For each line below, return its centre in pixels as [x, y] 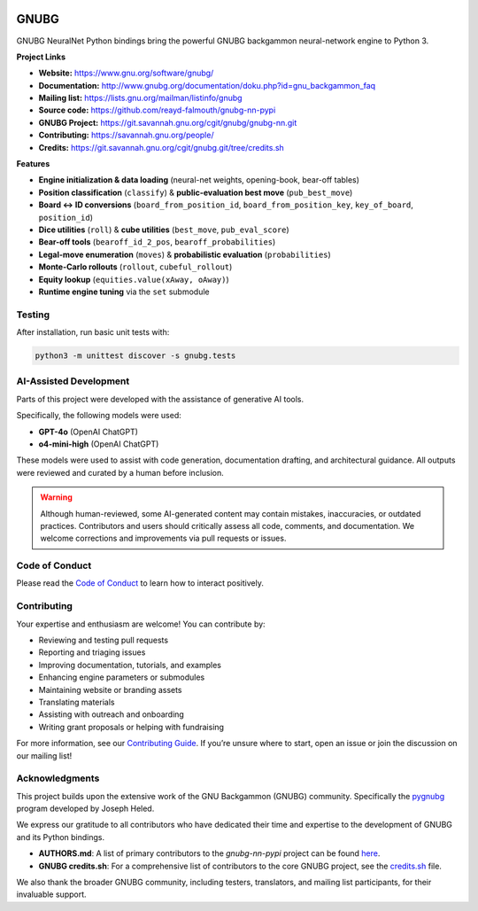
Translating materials [77, 702]
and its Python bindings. [61, 837]
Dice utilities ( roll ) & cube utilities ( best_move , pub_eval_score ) [164, 230]
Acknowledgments [58, 778]
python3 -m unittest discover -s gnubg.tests [135, 356]
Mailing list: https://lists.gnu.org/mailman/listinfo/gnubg [140, 98]
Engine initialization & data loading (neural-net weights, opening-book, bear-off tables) [199, 180]
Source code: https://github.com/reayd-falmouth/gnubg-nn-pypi [157, 110]
